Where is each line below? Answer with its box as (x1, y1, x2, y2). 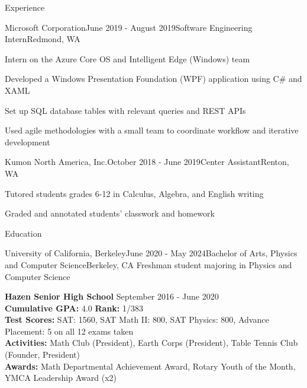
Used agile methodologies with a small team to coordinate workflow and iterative (5, 124, 299, 136)
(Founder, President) (5, 348, 80, 361)
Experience (5, 1, 45, 13)
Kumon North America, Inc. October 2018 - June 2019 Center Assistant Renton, (5, 155, 289, 168)
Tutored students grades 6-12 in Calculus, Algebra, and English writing (5, 187, 264, 199)
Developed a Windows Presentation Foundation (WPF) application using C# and (5, 72, 302, 85)
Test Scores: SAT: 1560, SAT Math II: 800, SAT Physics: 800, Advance (5, 313, 269, 326)
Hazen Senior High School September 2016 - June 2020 (5, 290, 219, 303)
